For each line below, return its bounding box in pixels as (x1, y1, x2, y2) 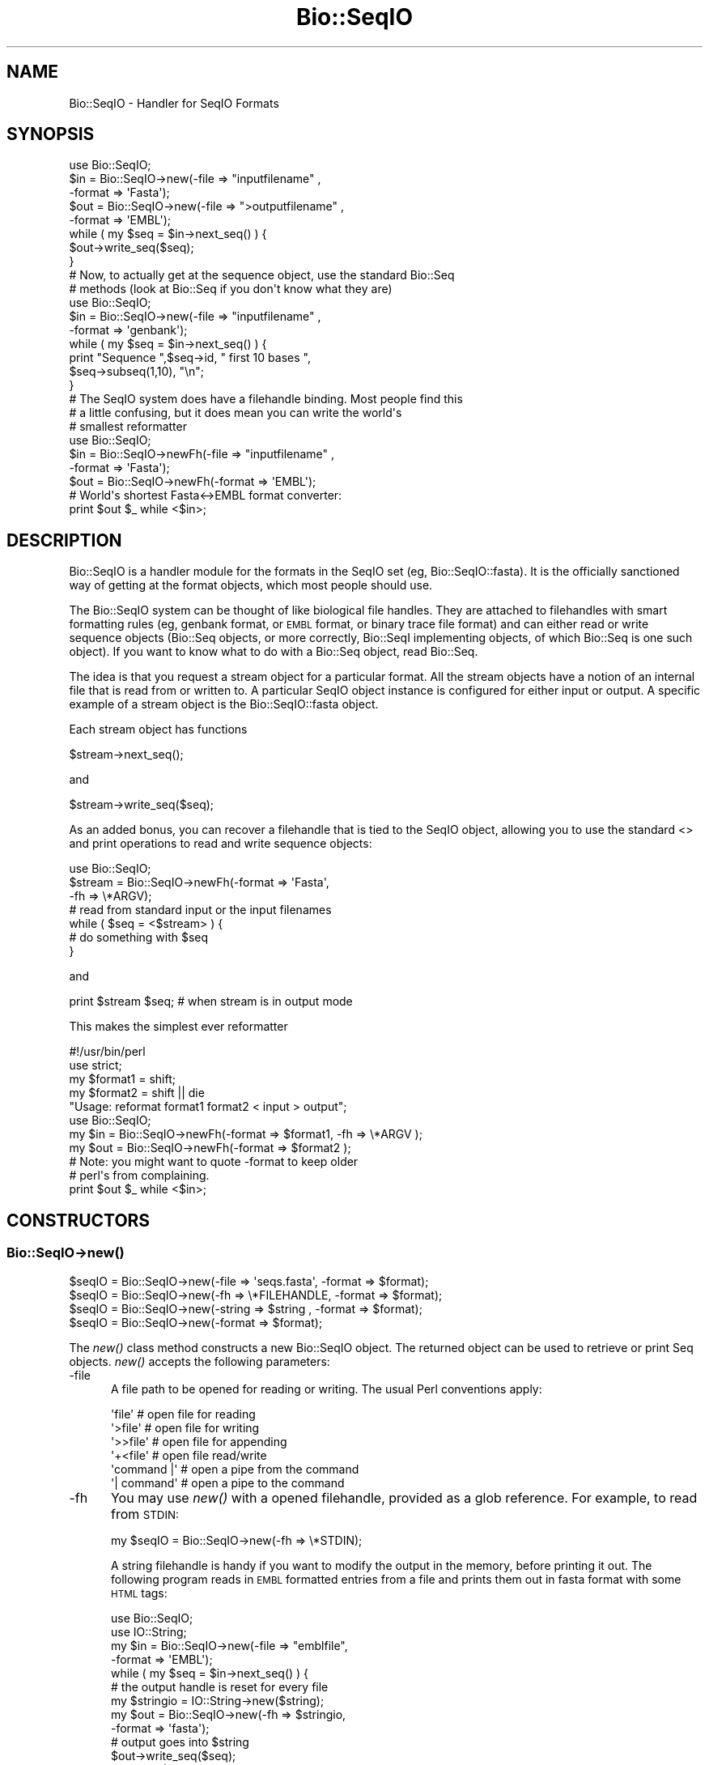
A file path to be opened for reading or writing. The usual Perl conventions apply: (111, 1381, 542, 1396)
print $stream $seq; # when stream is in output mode (69, 994, 353, 1009)
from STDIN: (110, 1505, 179, 1522)
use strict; (69, 1058, 122, 1073)
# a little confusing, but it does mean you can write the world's (69, 406, 402, 420)
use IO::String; (111, 1624, 187, 1639)
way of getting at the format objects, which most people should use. (69, 578, 433, 593)
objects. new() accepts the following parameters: (69, 1354, 330, 1368)
